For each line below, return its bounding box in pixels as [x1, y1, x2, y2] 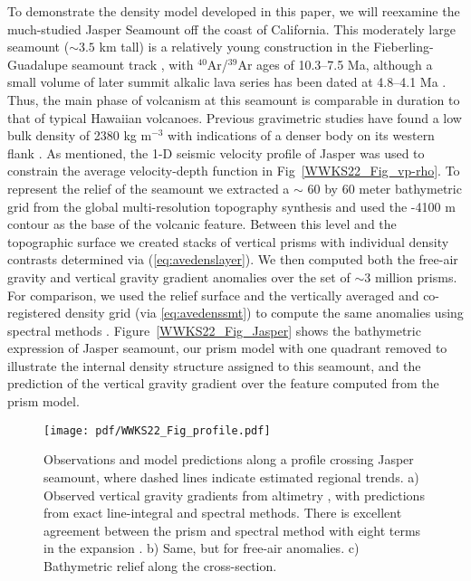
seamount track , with [72, 54, 194, 73]
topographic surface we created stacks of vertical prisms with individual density [7, 232, 449, 251]
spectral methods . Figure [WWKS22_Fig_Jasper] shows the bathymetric [7, 320, 421, 339]
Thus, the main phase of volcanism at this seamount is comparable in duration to [7, 90, 460, 109]
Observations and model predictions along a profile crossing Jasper [43, 450, 414, 469]
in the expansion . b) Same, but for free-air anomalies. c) [43, 538, 360, 557]
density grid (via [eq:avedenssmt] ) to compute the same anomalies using [64, 303, 464, 322]
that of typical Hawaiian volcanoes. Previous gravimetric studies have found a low [7, 108, 462, 127]
